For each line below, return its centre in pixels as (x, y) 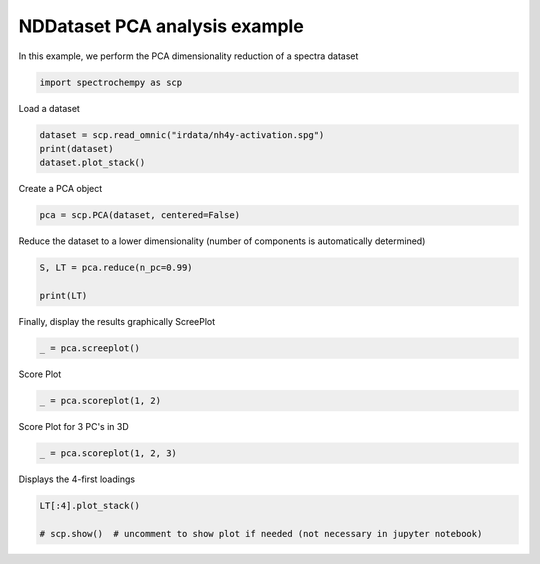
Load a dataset (49, 108)
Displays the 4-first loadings (76, 479)
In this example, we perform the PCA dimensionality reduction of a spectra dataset (188, 56)
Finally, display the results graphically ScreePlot (117, 321)
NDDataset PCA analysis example (161, 26)
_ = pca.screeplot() (89, 348)
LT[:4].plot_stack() (89, 505)
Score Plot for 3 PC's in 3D (73, 426)
